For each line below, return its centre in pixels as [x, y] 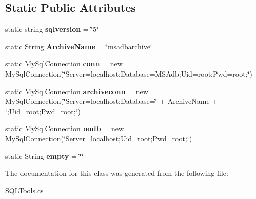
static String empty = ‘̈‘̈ [44, 156]
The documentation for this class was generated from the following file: [117, 173]
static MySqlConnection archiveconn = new [77, 91]
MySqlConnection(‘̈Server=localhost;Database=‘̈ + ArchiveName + [112, 101]
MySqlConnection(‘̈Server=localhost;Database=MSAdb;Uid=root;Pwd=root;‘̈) [129, 73]
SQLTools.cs [24, 190]
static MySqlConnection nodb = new [65, 128]
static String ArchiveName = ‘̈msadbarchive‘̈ [79, 46]
